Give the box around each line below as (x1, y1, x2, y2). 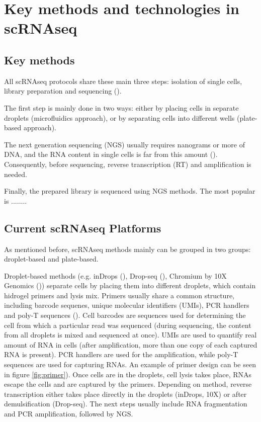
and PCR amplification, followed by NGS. (4, 408, 133, 418)
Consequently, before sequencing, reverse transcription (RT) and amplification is (4, 158, 251, 169)
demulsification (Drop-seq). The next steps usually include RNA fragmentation (4, 398, 247, 409)
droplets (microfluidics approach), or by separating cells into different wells (4, 112, 235, 123)
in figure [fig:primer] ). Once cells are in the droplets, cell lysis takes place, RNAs (4, 369, 252, 379)
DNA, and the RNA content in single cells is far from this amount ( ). (4, 149, 218, 159)
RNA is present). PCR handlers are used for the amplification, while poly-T (4, 349, 238, 360)
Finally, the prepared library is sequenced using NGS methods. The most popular (4, 186, 255, 196)
